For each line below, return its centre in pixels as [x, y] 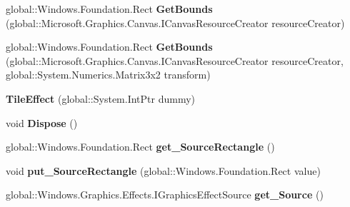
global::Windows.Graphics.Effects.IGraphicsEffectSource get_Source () [165, 195]
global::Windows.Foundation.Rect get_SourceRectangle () [140, 147]
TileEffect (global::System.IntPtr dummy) [101, 98]
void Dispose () [42, 122]
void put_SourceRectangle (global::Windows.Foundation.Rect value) [163, 170]
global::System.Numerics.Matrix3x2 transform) [108, 75]
